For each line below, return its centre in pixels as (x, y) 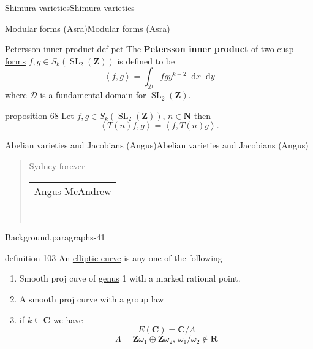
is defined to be (146, 60)
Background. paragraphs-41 (55, 237)
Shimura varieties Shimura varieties (70, 7)
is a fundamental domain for (93, 95)
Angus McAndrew (73, 191)
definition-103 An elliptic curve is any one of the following (114, 257)
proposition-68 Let (40, 115)
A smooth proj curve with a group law (92, 298)
